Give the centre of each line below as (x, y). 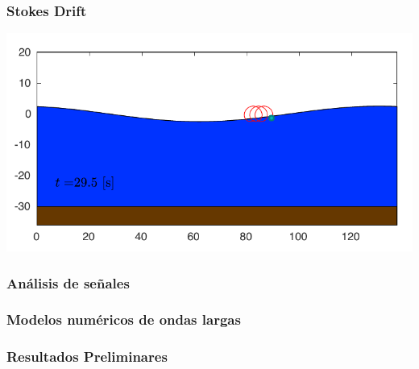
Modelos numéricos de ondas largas (124, 319)
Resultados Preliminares (87, 357)
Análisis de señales (68, 282)
